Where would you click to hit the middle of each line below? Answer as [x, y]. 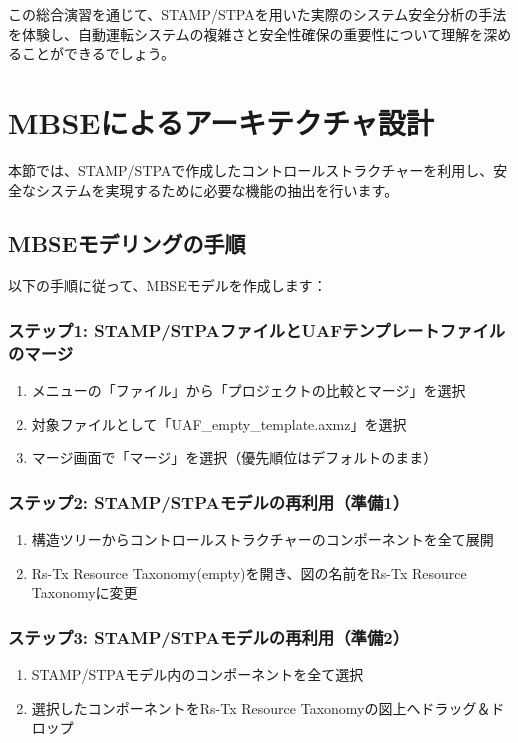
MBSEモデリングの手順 [127, 243]
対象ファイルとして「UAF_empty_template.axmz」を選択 [219, 423]
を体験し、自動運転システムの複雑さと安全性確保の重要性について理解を [246, 33]
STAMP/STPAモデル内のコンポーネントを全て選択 [197, 674]
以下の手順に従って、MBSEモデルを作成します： [167, 285]
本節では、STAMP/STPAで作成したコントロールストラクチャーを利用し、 [251, 169]
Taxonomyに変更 [84, 592]
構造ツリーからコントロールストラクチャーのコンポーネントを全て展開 [262, 539]
